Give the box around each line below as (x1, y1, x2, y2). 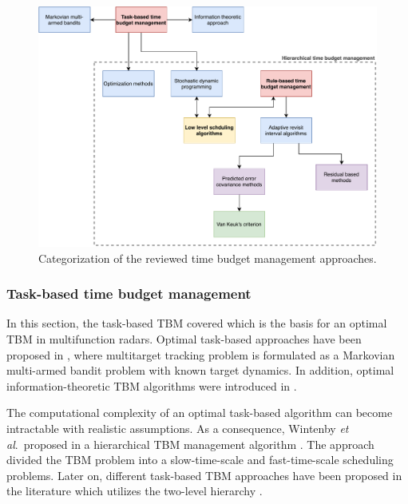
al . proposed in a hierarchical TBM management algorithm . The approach (6, 435, 374, 452)
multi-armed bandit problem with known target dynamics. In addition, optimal (6, 362, 394, 379)
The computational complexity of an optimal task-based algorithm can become (6, 404, 393, 421)
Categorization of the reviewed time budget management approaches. (38, 249, 377, 266)
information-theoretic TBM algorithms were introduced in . (6, 377, 297, 394)
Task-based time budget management (6, 284, 252, 304)
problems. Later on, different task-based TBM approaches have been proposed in (6, 466, 402, 483)
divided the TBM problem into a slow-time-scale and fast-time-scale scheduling (6, 451, 394, 468)
